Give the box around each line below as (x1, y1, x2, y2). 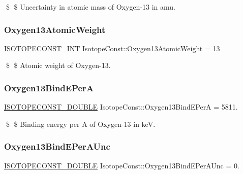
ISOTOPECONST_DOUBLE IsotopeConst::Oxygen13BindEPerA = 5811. (4, 101, 238, 112)
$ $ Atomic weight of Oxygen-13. (6, 60, 111, 71)
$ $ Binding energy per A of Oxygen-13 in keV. (6, 118, 156, 129)
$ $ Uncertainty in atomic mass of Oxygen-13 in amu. (6, 2, 176, 12)
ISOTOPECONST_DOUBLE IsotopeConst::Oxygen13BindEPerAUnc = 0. (4, 160, 239, 170)
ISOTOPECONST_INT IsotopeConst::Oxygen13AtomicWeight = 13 (4, 43, 220, 53)
